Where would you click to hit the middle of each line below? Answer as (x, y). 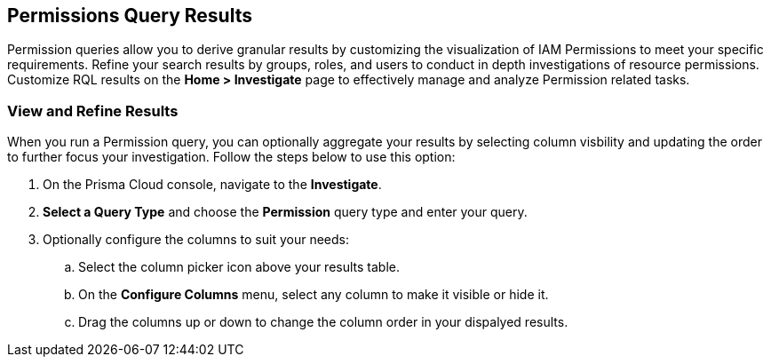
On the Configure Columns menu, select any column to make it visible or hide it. (314, 295)
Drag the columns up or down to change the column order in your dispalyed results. (323, 322)
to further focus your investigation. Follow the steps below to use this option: (231, 157)
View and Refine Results (93, 111)
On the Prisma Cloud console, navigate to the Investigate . (212, 185)
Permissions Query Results (130, 16)
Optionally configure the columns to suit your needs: (196, 240)
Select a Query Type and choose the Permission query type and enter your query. (285, 212)
